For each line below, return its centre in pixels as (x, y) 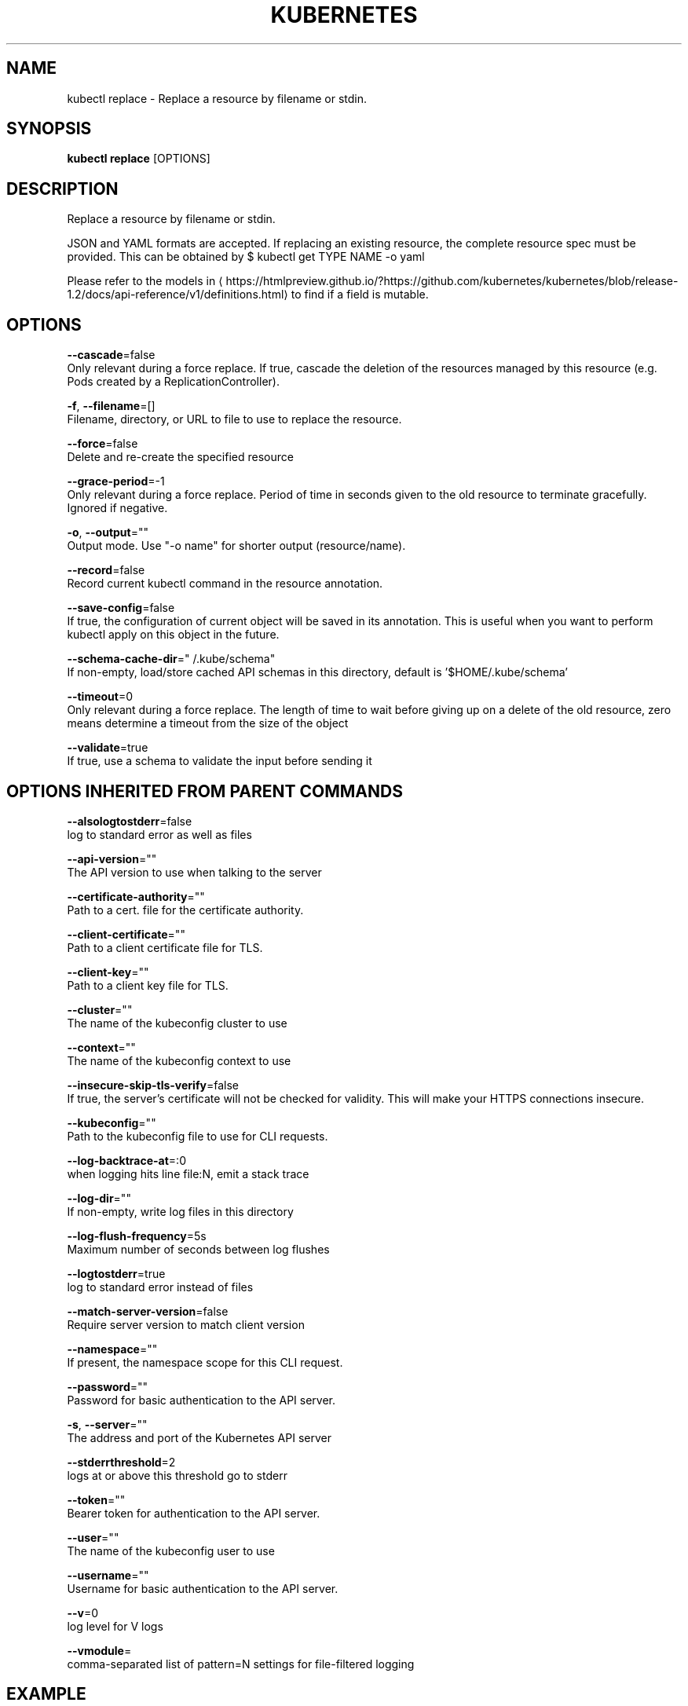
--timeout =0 (100, 697)
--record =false (106, 570)
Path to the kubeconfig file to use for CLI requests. (198, 1136)
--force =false (102, 444)
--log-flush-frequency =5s (137, 1236)
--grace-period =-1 (116, 481)
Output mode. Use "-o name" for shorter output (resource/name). (236, 546)
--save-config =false (121, 608)
